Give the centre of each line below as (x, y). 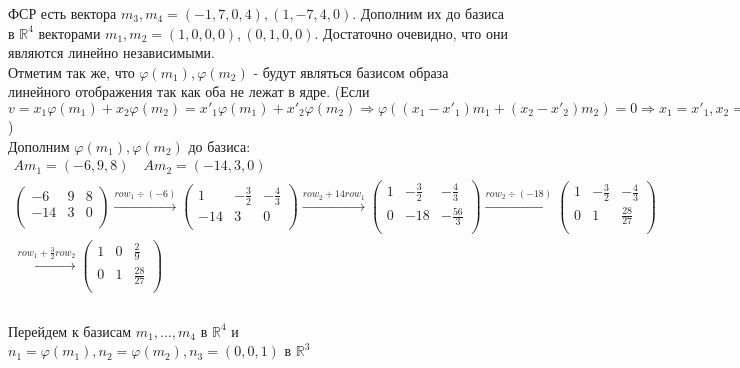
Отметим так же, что (71, 71)
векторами (69, 32)
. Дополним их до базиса (428, 13)
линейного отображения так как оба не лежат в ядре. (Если (189, 91)
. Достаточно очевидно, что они (411, 32)
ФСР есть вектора (62, 13)
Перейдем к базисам (70, 330)
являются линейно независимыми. (111, 52)
